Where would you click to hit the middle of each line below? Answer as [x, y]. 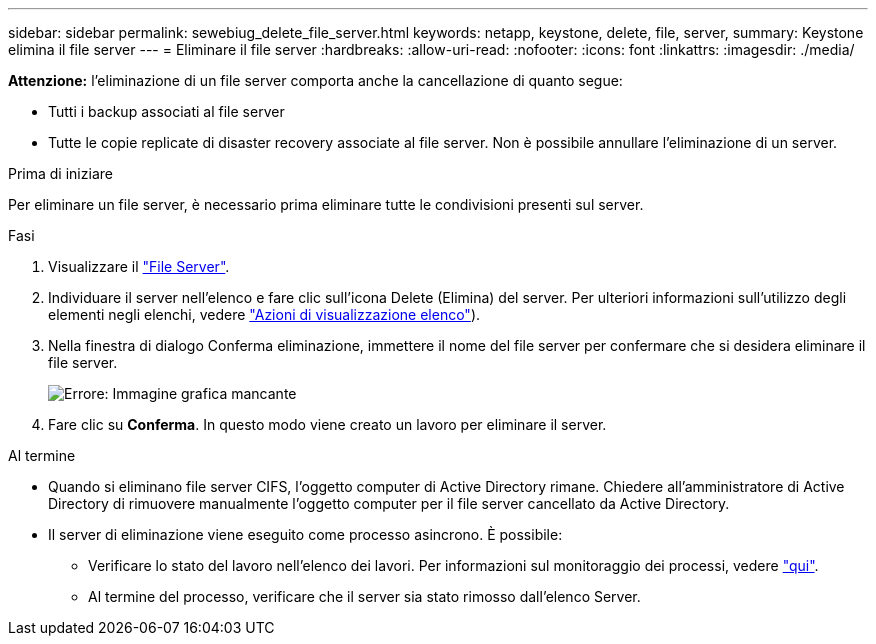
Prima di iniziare [60, 173]
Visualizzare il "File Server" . [139, 266]
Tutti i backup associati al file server [166, 111]
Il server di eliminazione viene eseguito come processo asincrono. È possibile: [305, 534]
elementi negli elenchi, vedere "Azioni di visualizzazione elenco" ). [264, 314]
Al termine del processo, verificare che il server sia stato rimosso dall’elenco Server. [364, 596]
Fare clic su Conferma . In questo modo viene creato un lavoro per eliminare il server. [327, 424]
